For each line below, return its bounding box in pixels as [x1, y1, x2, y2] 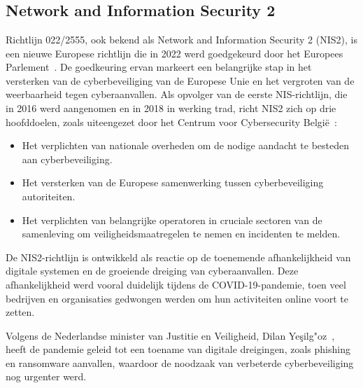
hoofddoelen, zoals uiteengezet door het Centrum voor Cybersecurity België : [6, 114, 337, 129]
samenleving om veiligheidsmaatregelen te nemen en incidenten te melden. [22, 226, 341, 241]
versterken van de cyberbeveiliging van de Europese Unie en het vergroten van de [6, 73, 355, 88]
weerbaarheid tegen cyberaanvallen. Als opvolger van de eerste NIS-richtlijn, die [6, 87, 348, 102]
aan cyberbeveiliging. [22, 151, 113, 166]
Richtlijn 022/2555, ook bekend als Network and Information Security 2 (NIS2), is [6, 32, 357, 46]
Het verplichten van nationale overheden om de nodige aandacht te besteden [22, 138, 349, 153]
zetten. [6, 305, 35, 319]
